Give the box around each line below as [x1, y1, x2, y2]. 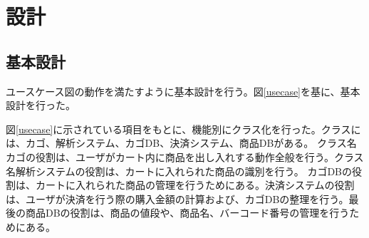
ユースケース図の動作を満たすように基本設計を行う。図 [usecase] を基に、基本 [6, 83, 360, 98]
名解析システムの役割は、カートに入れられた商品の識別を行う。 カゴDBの [6, 163, 353, 178]
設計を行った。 [6, 98, 76, 113]
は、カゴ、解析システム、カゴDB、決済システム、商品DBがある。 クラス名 [6, 135, 357, 150]
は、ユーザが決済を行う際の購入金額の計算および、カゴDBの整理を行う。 [6, 191, 349, 206]
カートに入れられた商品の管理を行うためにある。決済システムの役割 [35, 177, 355, 192]
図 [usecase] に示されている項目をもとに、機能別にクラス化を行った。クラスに [6, 121, 361, 136]
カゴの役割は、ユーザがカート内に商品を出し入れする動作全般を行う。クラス [6, 149, 364, 164]
